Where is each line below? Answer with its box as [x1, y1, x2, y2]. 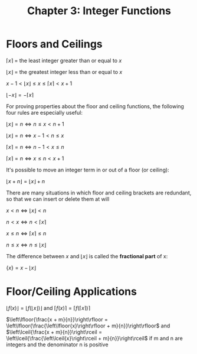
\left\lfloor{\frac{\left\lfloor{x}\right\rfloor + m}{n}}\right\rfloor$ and [6, 322, 170, 329]
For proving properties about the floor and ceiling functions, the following [6, 102, 185, 110]
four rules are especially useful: [6, 109, 83, 116]
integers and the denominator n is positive [6, 341, 109, 348]
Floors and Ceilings [6, 37, 103, 51]
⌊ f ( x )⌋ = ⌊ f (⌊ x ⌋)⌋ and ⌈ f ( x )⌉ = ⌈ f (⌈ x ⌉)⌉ [6, 304, 90, 311]
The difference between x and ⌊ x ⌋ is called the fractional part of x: [6, 252, 168, 259]
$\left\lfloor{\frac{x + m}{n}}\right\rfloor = [6, 316, 108, 323]
